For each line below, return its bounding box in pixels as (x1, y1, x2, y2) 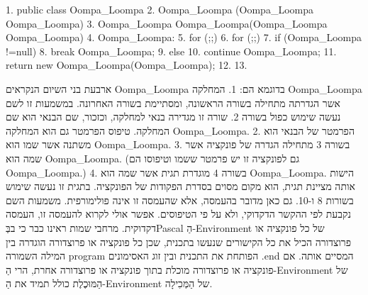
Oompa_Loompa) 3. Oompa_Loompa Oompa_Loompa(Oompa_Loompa (6, 16, 328, 30)
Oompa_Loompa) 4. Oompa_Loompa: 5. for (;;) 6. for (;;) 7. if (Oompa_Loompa (6, 30, 362, 45)
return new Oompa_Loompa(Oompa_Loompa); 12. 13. (6, 57, 247, 72)
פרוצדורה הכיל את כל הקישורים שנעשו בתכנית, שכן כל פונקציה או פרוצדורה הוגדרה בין (6, 234, 352, 249)
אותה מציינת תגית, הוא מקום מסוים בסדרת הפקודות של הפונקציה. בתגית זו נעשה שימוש (6, 179, 355, 194)
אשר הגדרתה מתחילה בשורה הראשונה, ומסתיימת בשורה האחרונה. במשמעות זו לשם (6, 95, 340, 110)
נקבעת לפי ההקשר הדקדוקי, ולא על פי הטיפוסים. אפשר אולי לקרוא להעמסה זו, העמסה (6, 206, 351, 221)
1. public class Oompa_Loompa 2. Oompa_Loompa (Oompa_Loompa (6, 2, 313, 16)
